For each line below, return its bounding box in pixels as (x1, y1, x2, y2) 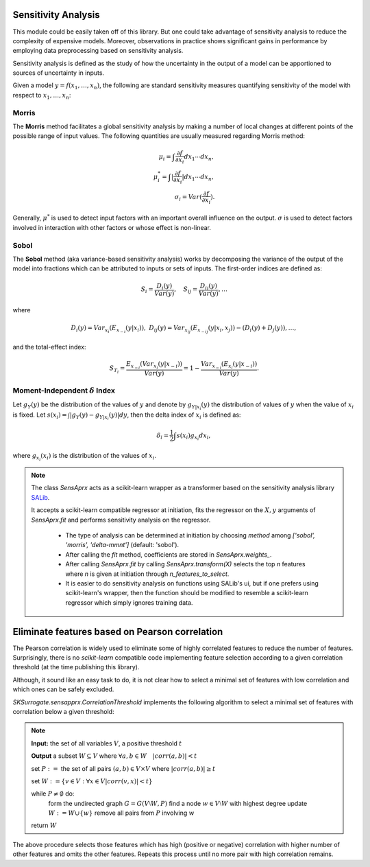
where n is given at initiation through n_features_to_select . (65, 570, 230, 578)
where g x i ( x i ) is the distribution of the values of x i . (12, 451, 157, 462)
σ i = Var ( (174, 193, 202, 203)
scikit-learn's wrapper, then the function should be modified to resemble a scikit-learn (65, 589, 308, 597)
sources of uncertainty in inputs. (12, 69, 105, 77)
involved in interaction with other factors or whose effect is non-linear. (12, 223, 212, 231)
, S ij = (173, 285, 198, 294)
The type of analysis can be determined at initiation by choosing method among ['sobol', (65, 531, 315, 539)
